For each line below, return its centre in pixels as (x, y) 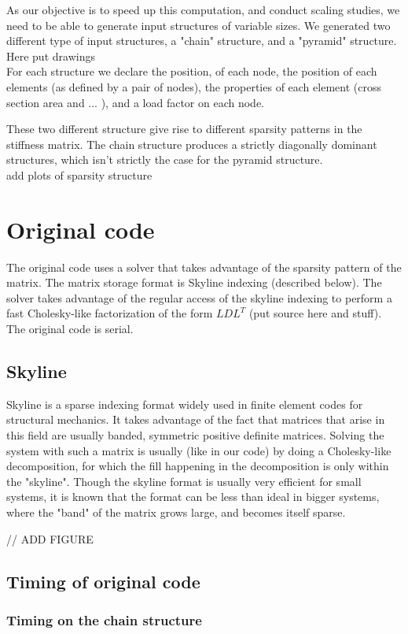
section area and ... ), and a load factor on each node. (135, 102)
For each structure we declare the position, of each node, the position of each (192, 71)
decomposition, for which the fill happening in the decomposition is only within (198, 466)
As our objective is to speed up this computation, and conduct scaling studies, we (203, 9)
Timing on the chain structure (104, 619)
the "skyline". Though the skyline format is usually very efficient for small (184, 481)
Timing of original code (103, 581)
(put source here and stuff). (315, 313)
